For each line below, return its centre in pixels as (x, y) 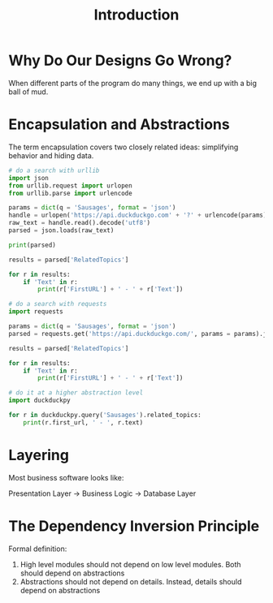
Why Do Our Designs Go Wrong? (120, 60)
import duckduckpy (39, 401)
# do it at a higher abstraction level (76, 393)
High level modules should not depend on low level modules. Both (130, 564)
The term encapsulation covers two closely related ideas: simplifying (123, 147)
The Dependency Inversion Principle (134, 526)
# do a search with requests (58, 304)
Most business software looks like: (66, 477)
